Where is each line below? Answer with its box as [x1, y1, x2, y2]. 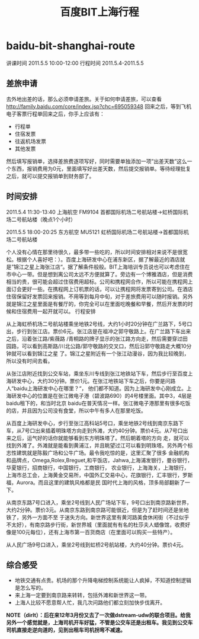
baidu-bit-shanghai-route [6, 39, 135, 53]
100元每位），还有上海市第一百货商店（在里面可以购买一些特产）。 [16, 528, 176, 535]
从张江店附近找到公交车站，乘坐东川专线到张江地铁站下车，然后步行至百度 [6, 370, 188, 377]
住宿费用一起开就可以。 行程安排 [16, 308, 96, 315]
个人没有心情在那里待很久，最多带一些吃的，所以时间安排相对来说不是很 [6, 248, 182, 255]
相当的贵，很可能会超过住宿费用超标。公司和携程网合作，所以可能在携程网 [6, 278, 188, 285]
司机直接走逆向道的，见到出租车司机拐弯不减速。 [6, 627, 126, 634]
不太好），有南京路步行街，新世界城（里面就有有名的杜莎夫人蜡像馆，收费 [6, 521, 185, 528]
